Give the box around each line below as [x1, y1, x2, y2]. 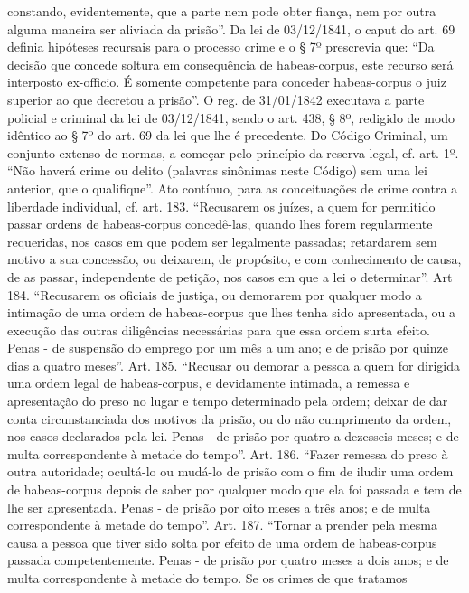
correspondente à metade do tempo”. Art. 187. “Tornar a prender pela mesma [7, 515, 438, 534]
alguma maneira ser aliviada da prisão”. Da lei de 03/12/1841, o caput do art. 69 [7, 19, 455, 38]
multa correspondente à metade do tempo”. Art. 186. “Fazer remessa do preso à [7, 444, 448, 463]
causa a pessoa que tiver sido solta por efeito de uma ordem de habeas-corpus [7, 532, 437, 551]
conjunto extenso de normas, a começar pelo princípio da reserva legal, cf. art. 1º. [7, 143, 459, 162]
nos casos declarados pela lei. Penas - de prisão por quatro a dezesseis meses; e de [7, 427, 459, 446]
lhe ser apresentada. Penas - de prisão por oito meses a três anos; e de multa [7, 497, 431, 516]
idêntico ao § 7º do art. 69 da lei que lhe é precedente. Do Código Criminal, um [7, 126, 448, 145]
